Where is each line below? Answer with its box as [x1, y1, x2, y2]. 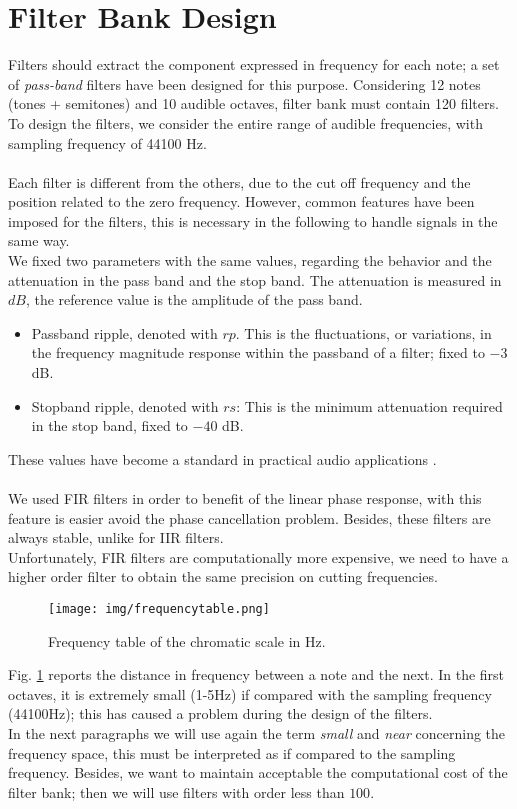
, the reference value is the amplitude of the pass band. [25, 289, 363, 310]
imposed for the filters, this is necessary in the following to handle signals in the [8, 210, 498, 231]
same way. [8, 230, 70, 251]
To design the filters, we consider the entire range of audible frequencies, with [8, 112, 483, 133]
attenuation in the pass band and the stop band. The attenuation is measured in [8, 269, 502, 290]
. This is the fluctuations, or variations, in [235, 322, 492, 343]
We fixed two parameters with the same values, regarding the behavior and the [8, 250, 492, 271]
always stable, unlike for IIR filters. [8, 527, 224, 548]
